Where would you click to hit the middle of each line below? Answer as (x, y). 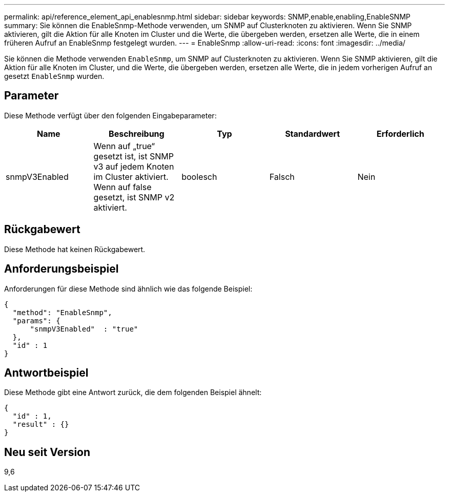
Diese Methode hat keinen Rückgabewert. (75, 249)
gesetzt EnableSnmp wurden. (54, 76)
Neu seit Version (47, 452)
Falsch (282, 177)
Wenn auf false (123, 187)
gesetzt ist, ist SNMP (134, 156)
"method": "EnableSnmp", (62, 312)
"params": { (36, 321)
